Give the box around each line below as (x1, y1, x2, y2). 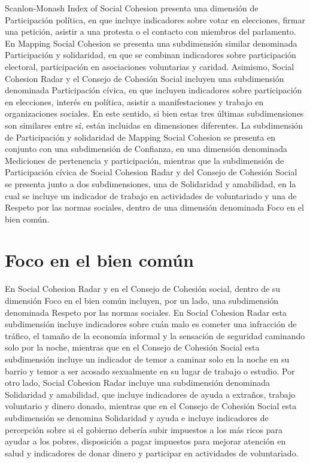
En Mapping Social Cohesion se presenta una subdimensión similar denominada (5, 36, 297, 49)
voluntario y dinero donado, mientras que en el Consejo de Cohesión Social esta (5, 400, 297, 412)
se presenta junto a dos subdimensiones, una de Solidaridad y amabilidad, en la (5, 177, 296, 190)
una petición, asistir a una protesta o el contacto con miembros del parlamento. (5, 25, 296, 38)
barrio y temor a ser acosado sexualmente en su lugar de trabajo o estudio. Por (5, 364, 295, 377)
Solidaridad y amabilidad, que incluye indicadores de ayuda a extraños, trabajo (5, 388, 296, 400)
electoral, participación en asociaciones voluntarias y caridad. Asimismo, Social (5, 60, 294, 72)
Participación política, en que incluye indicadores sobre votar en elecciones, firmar (5, 13, 305, 26)
